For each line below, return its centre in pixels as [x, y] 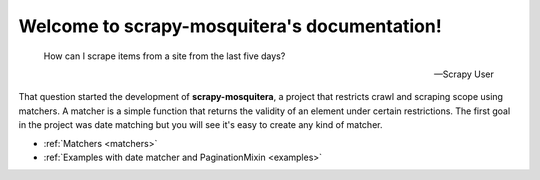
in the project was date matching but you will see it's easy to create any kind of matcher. [200, 125]
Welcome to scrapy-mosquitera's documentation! [230, 26]
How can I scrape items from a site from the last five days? [164, 56]
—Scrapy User [463, 74]
